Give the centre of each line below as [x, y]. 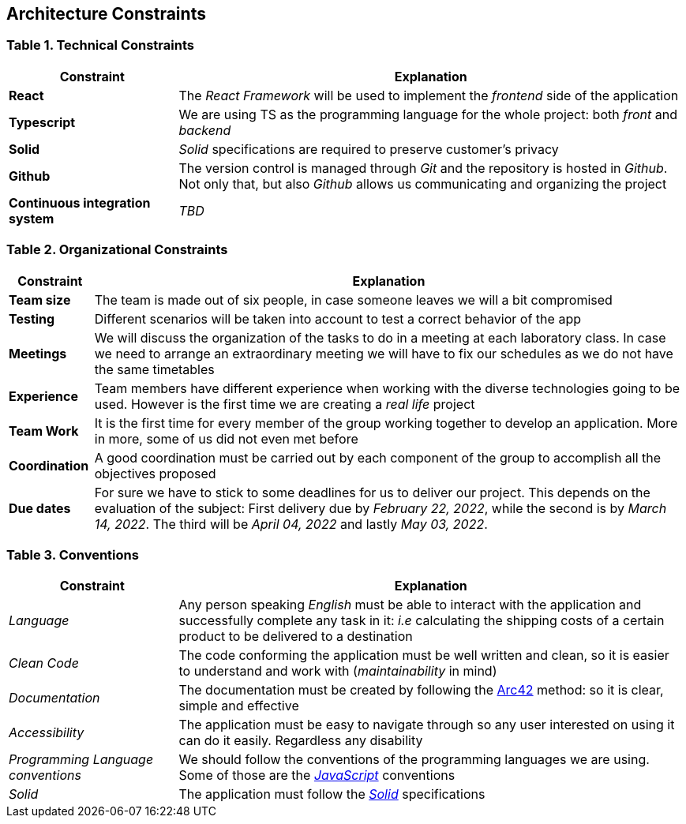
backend [205, 130]
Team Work [44, 431]
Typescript [42, 122]
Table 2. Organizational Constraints [117, 250]
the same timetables [154, 369]
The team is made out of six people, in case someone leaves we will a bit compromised [353, 300]
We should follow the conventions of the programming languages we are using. [414, 760]
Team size [40, 300]
